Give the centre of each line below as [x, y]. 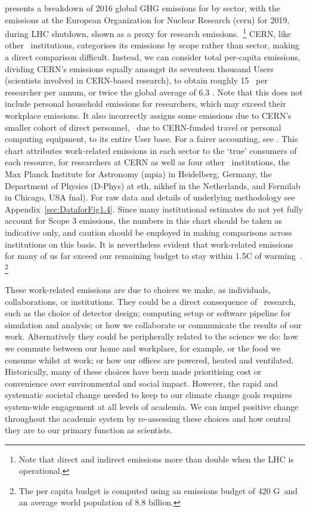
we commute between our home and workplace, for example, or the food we [143, 348]
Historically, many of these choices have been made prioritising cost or [133, 371]
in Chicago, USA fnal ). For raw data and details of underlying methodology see [150, 197]
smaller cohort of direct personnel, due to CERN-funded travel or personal [143, 127]
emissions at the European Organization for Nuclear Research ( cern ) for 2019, [147, 19]
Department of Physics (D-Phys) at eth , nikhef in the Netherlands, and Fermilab [153, 185]
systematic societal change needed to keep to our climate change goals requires [148, 395]
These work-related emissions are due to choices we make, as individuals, [138, 289]
